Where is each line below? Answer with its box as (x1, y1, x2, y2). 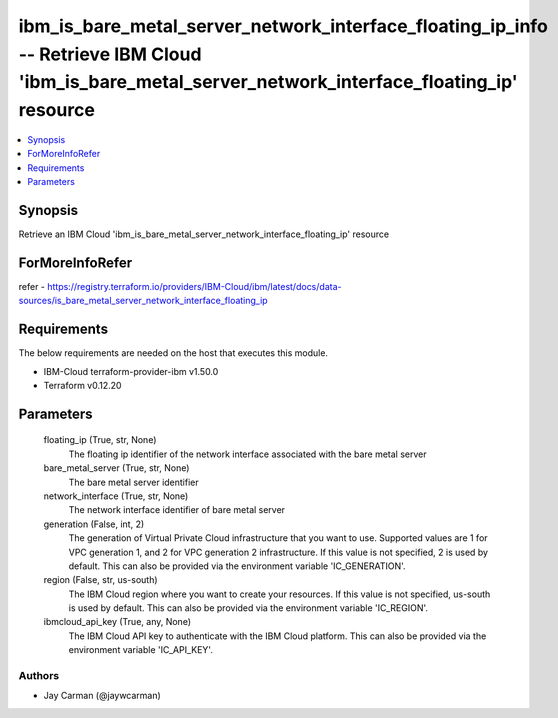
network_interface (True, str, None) (43, 490, 189, 502)
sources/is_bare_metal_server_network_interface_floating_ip (18, 295, 269, 307)
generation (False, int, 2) (43, 518, 145, 530)
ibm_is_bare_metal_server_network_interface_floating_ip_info (18, 15, 549, 37)
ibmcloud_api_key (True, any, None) (43, 616, 192, 628)
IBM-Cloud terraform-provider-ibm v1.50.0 (43, 365, 219, 377)
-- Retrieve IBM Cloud (18, 43, 202, 65)
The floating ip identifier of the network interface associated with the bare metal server (68, 448, 427, 460)
